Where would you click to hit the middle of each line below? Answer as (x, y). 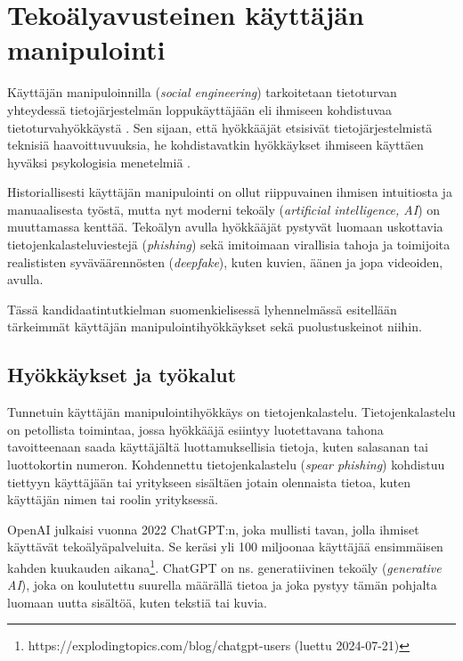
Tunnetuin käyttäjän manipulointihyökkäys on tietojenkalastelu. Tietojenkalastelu (231, 412)
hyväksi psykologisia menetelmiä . (99, 162)
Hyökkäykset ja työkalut (122, 375)
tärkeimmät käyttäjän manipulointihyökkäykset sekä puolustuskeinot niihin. (215, 326)
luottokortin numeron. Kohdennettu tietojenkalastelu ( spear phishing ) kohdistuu (226, 465)
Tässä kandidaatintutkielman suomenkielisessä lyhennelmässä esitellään (202, 309)
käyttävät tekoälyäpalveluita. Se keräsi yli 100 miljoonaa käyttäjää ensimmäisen (225, 547)
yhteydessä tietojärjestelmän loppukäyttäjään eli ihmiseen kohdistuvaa (200, 109)
